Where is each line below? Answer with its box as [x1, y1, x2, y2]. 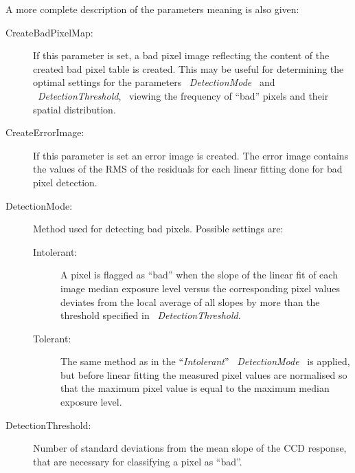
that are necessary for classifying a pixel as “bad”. [33, 454, 242, 468]
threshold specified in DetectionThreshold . [60, 308, 241, 322]
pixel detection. [33, 175, 98, 189]
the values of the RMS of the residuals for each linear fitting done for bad [33, 162, 343, 176]
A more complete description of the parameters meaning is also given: [5, 2, 299, 16]
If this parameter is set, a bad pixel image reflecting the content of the [33, 48, 330, 63]
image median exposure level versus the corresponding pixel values [60, 280, 340, 295]
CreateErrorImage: [5, 125, 84, 140]
